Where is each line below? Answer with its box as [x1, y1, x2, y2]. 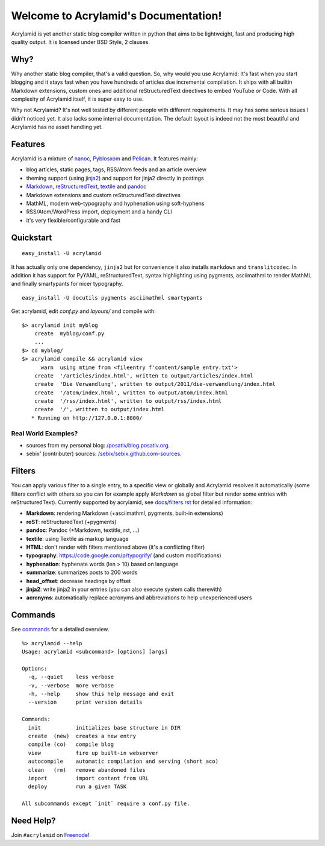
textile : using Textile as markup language [26, 535, 129, 542]
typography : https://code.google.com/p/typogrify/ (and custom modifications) [26, 552, 222, 559]
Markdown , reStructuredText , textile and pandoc [26, 183, 147, 190]
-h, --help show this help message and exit [28, 690, 175, 698]
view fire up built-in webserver [28, 750, 159, 756]
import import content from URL [28, 775, 149, 781]
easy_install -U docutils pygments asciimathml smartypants [22, 294, 203, 301]
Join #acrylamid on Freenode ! [11, 832, 90, 839]
